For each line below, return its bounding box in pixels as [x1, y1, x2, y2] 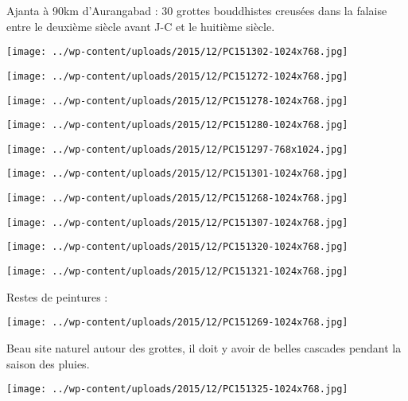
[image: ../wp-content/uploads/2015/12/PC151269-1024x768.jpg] [6, 317, 348, 329]
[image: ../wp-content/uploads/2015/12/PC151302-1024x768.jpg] [6, 46, 348, 58]
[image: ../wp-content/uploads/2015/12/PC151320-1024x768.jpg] [6, 241, 348, 253]
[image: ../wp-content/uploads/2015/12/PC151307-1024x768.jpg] [6, 216, 348, 228]
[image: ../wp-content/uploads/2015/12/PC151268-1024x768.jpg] [6, 193, 348, 204]
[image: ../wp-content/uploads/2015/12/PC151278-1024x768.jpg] [6, 95, 348, 107]
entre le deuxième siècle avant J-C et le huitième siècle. [6, 18, 275, 34]
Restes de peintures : [6, 288, 108, 305]
